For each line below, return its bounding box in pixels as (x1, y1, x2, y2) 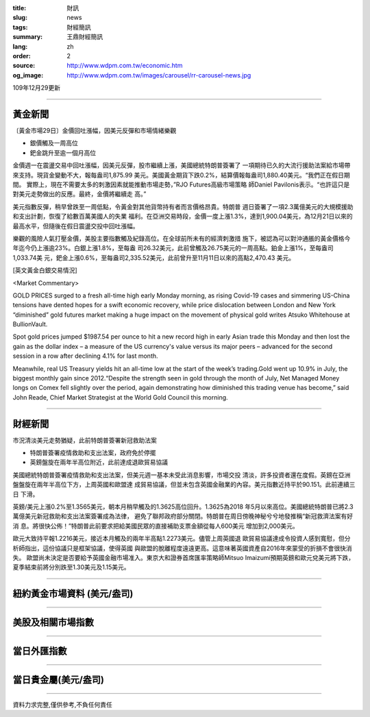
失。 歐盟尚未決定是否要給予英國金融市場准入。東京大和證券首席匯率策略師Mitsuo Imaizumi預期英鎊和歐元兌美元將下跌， (12, 554, 355, 561)
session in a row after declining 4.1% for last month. (12, 352, 158, 360)
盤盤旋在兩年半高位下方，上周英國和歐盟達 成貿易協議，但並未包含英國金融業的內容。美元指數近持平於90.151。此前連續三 (12, 481, 356, 489)
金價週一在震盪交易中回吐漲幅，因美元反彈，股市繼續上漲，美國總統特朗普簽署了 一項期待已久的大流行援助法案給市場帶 (12, 161, 351, 169)
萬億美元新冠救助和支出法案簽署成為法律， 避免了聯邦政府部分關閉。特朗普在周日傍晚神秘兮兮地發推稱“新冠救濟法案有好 (12, 512, 354, 520)
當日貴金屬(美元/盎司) (12, 674, 104, 685)
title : (12, 4, 27, 12)
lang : (12, 42, 28, 51)
